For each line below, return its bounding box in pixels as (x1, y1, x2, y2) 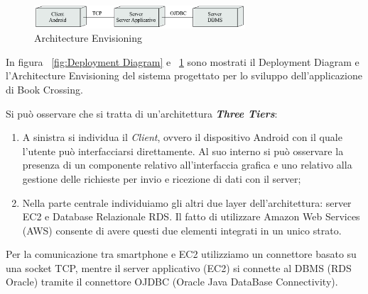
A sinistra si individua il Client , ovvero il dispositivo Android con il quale (22, 130, 342, 145)
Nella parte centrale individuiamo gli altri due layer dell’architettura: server (22, 195, 352, 210)
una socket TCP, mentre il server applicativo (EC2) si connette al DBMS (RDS (6, 260, 352, 275)
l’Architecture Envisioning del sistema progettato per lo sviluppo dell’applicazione (6, 68, 362, 83)
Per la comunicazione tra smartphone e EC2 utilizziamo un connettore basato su (6, 247, 357, 261)
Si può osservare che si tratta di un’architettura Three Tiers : (6, 106, 278, 120)
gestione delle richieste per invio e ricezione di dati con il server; (22, 171, 301, 186)
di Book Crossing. (6, 81, 83, 96)
